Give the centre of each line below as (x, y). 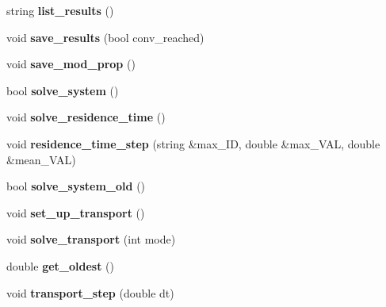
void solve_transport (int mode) (91, 239)
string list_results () (60, 10)
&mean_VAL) (41, 159)
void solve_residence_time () (86, 117)
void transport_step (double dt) (90, 292)
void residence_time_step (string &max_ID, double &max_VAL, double (193, 143)
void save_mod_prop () (71, 64)
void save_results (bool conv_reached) (105, 37)
